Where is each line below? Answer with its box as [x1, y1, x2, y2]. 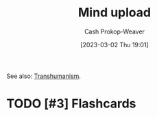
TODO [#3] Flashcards [6, 96, 136, 112]
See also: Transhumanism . [6, 72, 82, 80]
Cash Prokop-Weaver [84, 27, 145, 36]
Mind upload [77, 5, 152, 21]
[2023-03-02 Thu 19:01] [80, 40, 149, 49]
